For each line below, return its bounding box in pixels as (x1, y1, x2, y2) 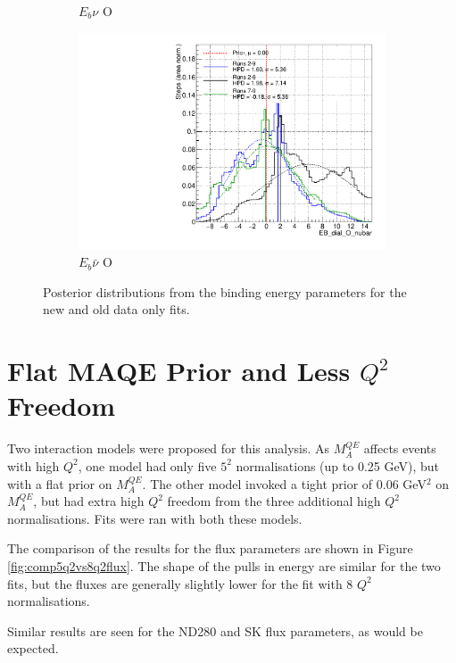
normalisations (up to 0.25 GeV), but (236, 456, 440, 475)
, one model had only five (78, 456, 217, 475)
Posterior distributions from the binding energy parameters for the (43, 282, 407, 301)
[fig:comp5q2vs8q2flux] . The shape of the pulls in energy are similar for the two (7, 556, 441, 575)
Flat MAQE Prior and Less (7, 352, 351, 389)
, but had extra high (33, 492, 145, 510)
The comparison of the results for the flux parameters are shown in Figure (7, 539, 413, 558)
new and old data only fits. (43, 300, 190, 319)
